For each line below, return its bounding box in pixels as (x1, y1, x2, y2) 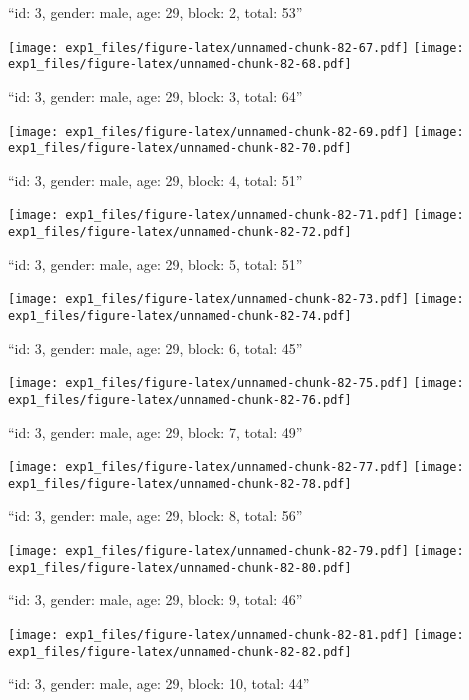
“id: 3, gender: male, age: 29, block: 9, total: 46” (8, 589, 303, 610)
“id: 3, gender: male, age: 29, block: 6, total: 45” (8, 337, 303, 358)
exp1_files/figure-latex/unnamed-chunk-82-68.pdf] (8, 57, 352, 72)
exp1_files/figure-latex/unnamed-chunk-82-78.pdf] (8, 476, 352, 491)
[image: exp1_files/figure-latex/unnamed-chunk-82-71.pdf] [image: (8, 208, 464, 223)
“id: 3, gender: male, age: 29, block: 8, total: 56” (8, 505, 303, 526)
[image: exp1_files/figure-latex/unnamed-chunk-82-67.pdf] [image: (8, 40, 464, 55)
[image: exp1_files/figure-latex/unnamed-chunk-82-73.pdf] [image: (8, 292, 464, 307)
